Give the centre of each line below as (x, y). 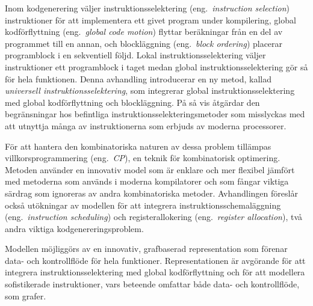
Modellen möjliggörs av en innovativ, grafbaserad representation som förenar (146, 249)
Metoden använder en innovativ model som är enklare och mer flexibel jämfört (150, 169)
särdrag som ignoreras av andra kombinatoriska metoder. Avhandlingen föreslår (151, 193)
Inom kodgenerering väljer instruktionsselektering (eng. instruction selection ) (147, 8)
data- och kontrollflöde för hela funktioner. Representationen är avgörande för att (155, 260)
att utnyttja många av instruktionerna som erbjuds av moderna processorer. (146, 125)
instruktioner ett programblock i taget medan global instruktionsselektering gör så (156, 66)
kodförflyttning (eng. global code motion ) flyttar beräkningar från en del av (144, 32)
